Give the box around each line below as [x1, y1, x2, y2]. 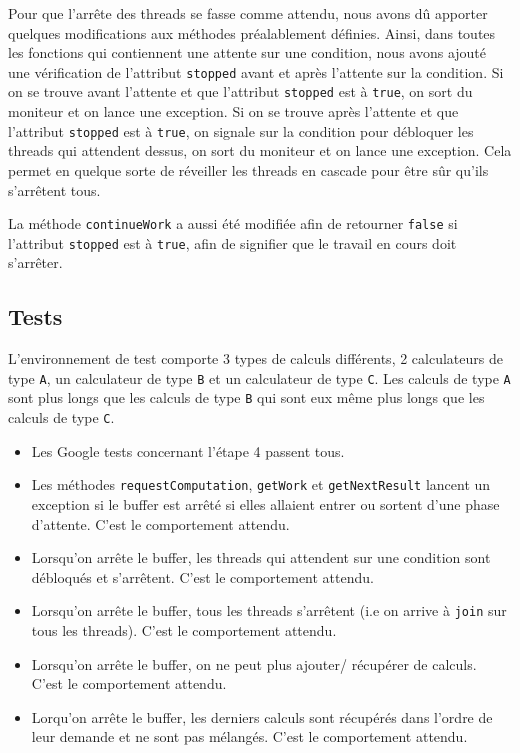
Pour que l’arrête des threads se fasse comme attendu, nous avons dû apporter [8, 3, 488, 23]
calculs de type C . [8, 407, 115, 428]
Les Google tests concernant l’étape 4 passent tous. [31, 440, 345, 461]
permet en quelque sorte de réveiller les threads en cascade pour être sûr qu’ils [8, 159, 489, 180]
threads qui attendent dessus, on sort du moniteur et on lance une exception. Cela [8, 140, 512, 161]
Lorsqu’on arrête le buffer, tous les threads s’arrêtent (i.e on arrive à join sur [31, 600, 507, 621]
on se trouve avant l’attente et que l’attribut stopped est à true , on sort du [8, 81, 473, 102]
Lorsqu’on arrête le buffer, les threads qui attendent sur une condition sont [31, 547, 491, 568]
